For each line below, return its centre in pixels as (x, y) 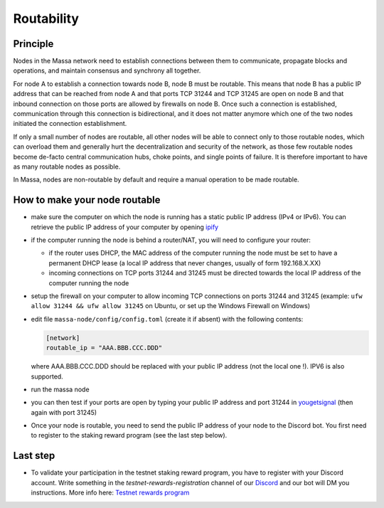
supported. (47, 376)
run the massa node (60, 389)
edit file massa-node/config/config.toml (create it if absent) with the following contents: (167, 319)
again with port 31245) (64, 412)
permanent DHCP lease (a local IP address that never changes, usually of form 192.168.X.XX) (185, 263)
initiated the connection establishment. (70, 124)
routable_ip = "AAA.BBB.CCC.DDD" (104, 348)
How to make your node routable (87, 200)
